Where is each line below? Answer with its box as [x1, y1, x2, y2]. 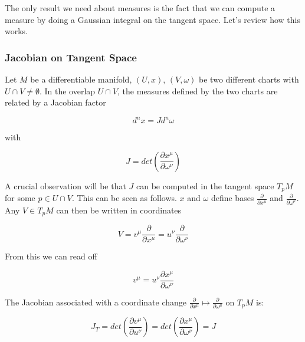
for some [5, 192, 35, 204]
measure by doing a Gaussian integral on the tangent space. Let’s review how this [5, 13, 300, 25]
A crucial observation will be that [5, 179, 126, 192]
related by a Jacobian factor [5, 96, 106, 108]
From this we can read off [5, 250, 97, 262]
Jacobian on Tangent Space [5, 50, 137, 64]
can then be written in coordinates [56, 203, 182, 216]
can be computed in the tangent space [136, 179, 274, 192]
